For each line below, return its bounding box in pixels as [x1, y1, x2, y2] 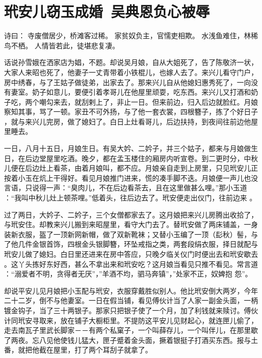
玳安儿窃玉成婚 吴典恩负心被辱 [4, 1, 210, 22]
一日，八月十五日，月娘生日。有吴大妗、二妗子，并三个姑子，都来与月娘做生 [4, 143, 258, 154]
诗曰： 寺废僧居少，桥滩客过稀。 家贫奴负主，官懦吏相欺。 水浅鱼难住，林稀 [4, 30, 258, 41]
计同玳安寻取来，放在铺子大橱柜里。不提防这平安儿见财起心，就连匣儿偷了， [4, 315, 258, 325]
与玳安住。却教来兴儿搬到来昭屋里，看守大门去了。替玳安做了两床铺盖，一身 [4, 219, 258, 230]
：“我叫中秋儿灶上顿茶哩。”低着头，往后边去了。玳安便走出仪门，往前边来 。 [4, 192, 256, 203]
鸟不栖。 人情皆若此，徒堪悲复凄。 [4, 40, 119, 50]
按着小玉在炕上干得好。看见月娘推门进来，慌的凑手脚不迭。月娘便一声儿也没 [4, 172, 258, 183]
